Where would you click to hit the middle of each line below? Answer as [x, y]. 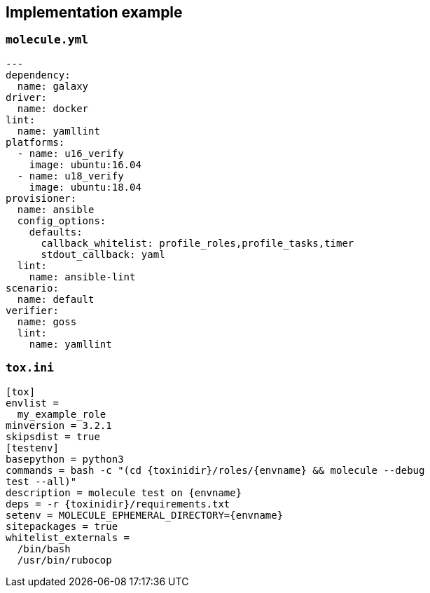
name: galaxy [53, 86]
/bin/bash [44, 548]
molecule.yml [47, 40]
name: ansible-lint [82, 277]
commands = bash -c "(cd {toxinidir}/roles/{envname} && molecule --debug [215, 470]
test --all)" [41, 481]
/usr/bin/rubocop [64, 560]
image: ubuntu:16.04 [85, 164]
